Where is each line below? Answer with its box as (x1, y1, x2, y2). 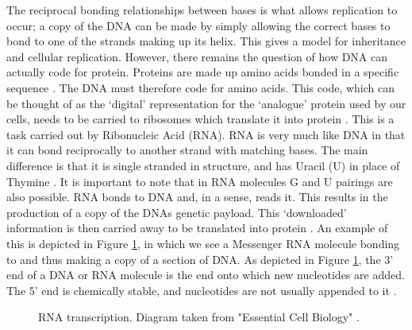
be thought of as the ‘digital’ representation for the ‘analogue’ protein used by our (6, 95, 406, 111)
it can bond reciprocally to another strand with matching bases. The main (6, 142, 368, 158)
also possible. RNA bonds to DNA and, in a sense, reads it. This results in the (6, 188, 388, 205)
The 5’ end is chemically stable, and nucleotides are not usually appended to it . (6, 281, 397, 298)
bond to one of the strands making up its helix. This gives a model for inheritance (6, 33, 406, 49)
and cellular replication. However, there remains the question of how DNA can (6, 48, 388, 64)
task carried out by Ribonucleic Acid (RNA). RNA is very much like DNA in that (6, 126, 406, 142)
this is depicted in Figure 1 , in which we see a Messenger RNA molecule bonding (6, 235, 400, 251)
